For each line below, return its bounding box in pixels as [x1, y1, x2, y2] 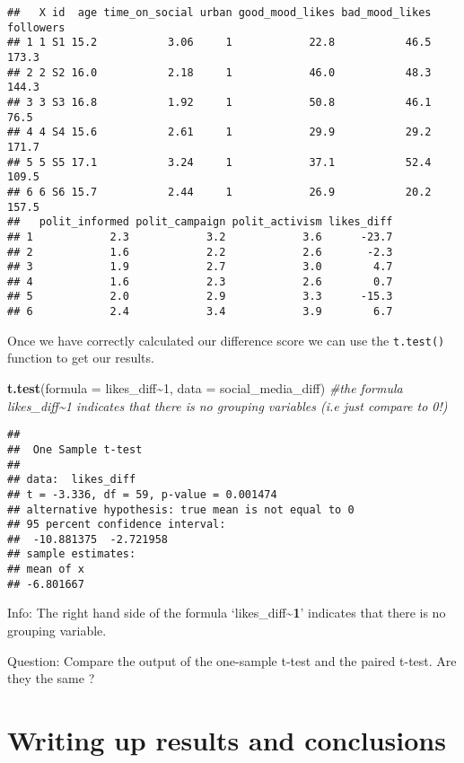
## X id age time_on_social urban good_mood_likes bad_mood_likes [7, 6, 432, 19]
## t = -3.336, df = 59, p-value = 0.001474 [7, 487, 277, 501]
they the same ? [7, 669, 95, 688]
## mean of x [7, 563, 84, 576]
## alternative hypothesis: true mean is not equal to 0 [7, 503, 355, 516]
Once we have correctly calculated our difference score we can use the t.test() [7, 330, 445, 349]
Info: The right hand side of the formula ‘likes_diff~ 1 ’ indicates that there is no [7, 603, 446, 622]
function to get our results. [7, 348, 154, 367]
